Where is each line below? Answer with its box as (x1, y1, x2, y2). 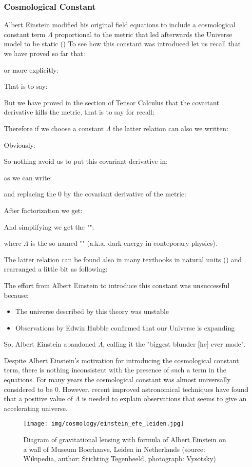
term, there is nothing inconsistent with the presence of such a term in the (4, 365, 226, 375)
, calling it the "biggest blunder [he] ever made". (102, 339, 246, 349)
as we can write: (4, 172, 52, 182)
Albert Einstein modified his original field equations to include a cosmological (4, 19, 236, 30)
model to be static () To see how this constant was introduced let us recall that (4, 39, 241, 49)
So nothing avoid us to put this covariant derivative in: (4, 156, 168, 166)
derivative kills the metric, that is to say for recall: (4, 107, 155, 117)
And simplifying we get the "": (4, 221, 94, 232)
